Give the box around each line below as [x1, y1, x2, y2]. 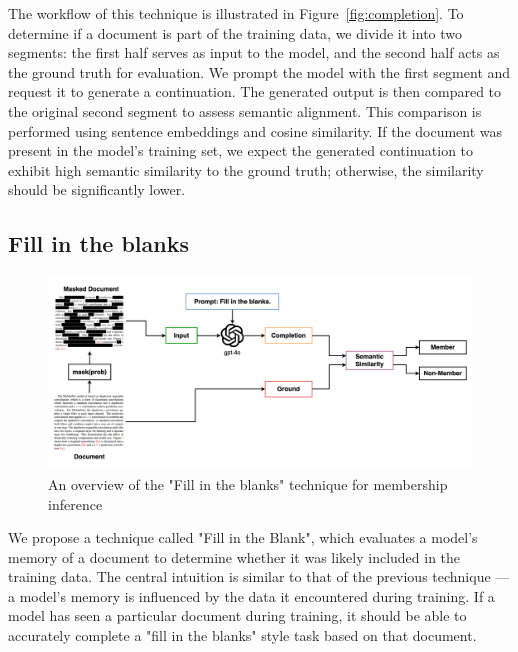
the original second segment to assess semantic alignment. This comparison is [8, 100, 482, 121]
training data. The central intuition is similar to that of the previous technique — [8, 566, 510, 587]
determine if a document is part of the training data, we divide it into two [8, 22, 463, 43]
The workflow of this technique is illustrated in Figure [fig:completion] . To [8, 3, 464, 23]
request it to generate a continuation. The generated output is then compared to [8, 81, 502, 102]
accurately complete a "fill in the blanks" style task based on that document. [8, 625, 477, 646]
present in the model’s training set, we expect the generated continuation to [8, 140, 474, 161]
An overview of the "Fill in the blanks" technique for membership [48, 473, 448, 494]
